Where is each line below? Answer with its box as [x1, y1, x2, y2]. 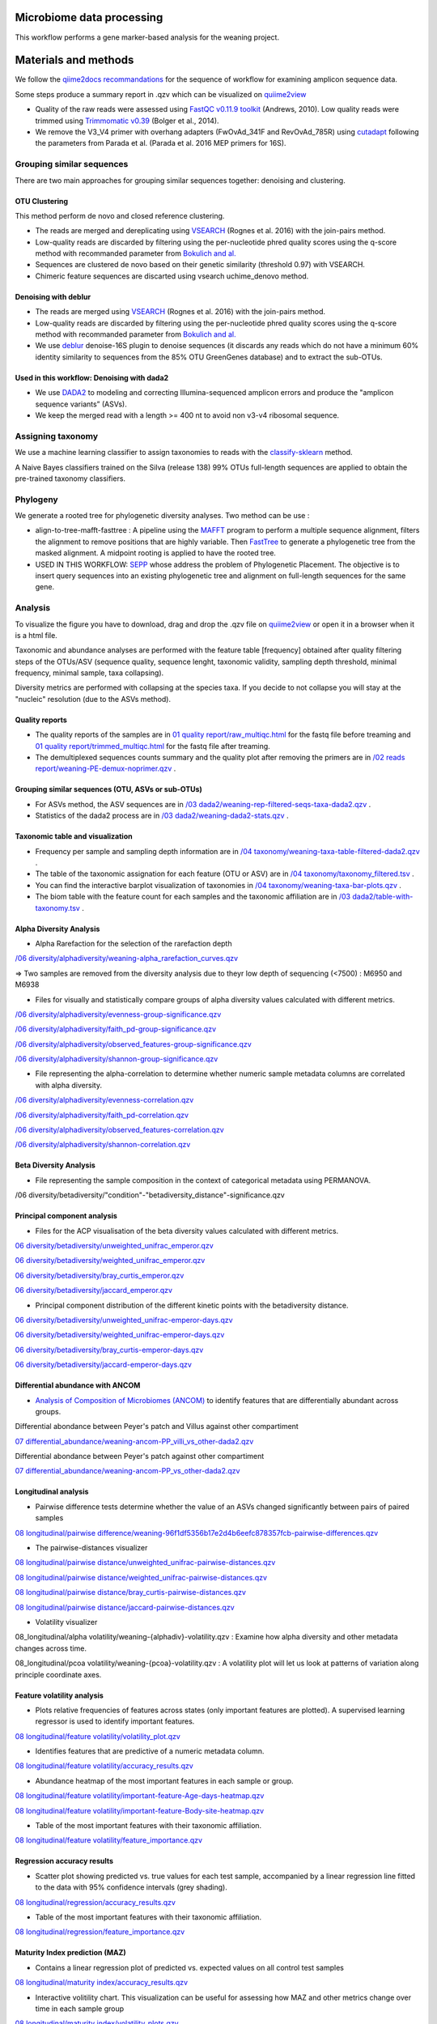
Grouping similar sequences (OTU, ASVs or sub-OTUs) [15, 785, 202, 794]
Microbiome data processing [15, 11, 163, 24]
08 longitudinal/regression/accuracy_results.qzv [15, 1897, 176, 1907]
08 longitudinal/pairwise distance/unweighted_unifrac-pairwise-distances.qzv [15, 1558, 276, 1567]
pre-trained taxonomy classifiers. [15, 474, 125, 483]
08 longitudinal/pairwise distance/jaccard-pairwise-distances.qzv [15, 1602, 235, 1612]
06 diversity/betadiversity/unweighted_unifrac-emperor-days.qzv [15, 1315, 234, 1325]
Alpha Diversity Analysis [15, 924, 100, 933]
